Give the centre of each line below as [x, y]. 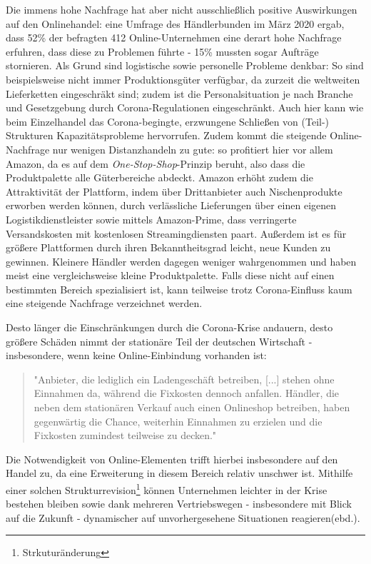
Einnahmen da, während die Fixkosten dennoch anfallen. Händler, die [187, 393]
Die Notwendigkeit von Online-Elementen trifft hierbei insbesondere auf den [172, 459]
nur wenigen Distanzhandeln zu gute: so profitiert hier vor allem [193, 149]
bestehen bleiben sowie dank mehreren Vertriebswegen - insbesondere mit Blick [179, 504]
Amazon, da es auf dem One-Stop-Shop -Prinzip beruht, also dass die [156, 163]
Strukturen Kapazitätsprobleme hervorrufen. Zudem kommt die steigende [166, 135]
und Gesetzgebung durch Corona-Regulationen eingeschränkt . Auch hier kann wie [185, 107]
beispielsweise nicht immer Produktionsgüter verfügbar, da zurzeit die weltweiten [183, 79]
